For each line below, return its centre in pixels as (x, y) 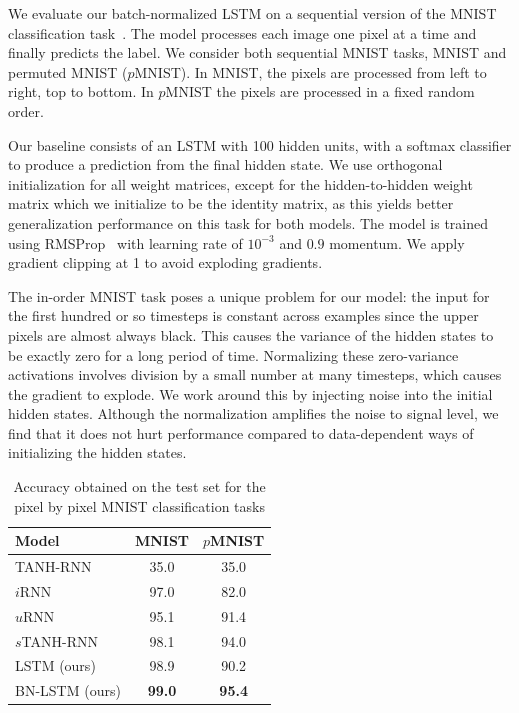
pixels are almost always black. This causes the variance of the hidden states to (251, 334)
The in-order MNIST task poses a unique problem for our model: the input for (249, 295)
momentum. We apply (397, 242)
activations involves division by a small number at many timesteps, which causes (255, 374)
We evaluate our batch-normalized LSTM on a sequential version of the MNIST (252, 13)
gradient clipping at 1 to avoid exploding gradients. (165, 262)
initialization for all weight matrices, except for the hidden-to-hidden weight (240, 183)
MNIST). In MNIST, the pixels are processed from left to (310, 71)
